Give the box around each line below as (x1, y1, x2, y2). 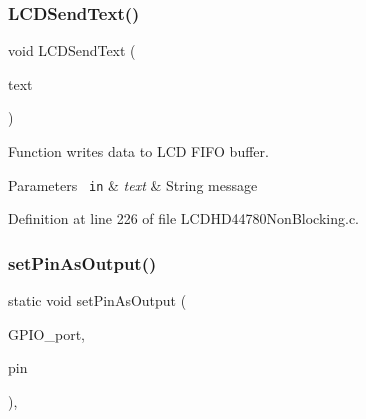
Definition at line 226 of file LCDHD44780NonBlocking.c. (8, 208, 359, 229)
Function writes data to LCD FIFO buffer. (8, 141, 269, 161)
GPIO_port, (8, 323, 85, 344)
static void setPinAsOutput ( (8, 290, 187, 311)
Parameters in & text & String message (8, 174, 258, 195)
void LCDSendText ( (8, 40, 136, 61)
